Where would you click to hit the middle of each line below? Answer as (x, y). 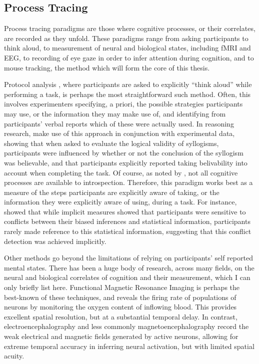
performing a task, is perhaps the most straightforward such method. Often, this (127, 94)
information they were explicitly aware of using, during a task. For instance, (120, 202)
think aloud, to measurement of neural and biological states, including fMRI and (127, 48)
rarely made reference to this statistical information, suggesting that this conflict (128, 231)
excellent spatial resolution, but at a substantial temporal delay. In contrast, (121, 316)
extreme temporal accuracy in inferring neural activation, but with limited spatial (129, 346)
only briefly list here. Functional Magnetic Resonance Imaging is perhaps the (122, 287)
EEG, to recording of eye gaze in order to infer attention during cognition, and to (129, 57)
